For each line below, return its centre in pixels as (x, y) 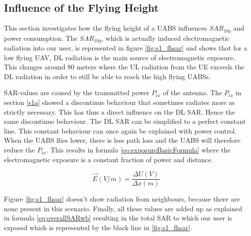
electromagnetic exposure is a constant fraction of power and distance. (109, 159)
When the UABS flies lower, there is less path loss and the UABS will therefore (122, 140)
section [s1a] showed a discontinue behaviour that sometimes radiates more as (119, 102)
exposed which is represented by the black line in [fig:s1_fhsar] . (98, 228)
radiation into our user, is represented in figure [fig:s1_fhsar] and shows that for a (126, 48)
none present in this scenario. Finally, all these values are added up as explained (123, 208)
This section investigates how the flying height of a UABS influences (106, 28)
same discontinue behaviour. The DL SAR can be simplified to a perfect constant (125, 121)
